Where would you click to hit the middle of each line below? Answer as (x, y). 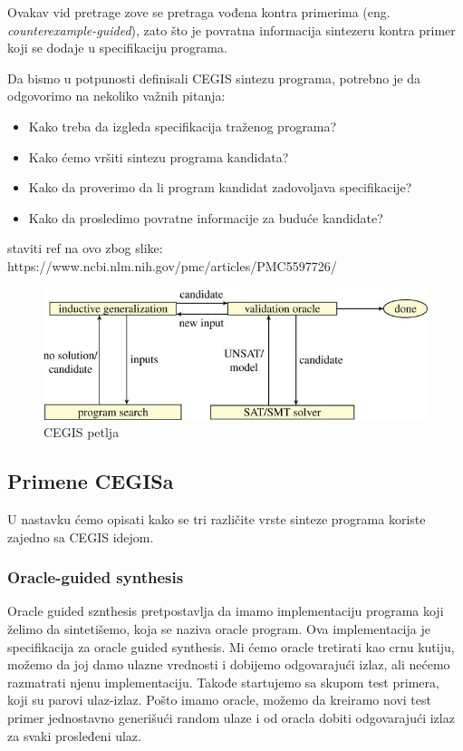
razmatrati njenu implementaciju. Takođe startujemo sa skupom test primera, (223, 682)
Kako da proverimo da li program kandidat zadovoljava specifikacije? (220, 187)
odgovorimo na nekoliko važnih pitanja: (116, 96)
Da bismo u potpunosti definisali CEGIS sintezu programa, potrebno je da (214, 78)
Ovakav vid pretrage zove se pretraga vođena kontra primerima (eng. (199, 12)
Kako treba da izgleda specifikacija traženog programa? (183, 126)
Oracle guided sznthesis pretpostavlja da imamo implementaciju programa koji (226, 611)
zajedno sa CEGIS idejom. (81, 536)
